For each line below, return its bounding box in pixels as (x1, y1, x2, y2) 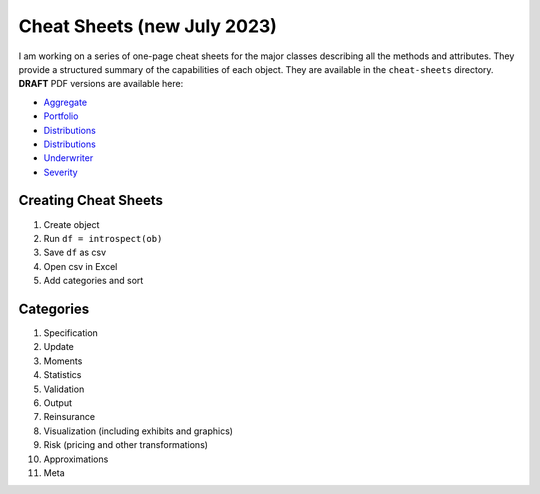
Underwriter (43, 152, 94, 164)
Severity (43, 166, 79, 178)
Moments (43, 355, 83, 367)
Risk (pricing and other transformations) (43, 439, 209, 451)
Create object (43, 218, 100, 230)
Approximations (43, 453, 109, 465)
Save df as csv (43, 246, 107, 259)
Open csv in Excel (43, 260, 118, 272)
